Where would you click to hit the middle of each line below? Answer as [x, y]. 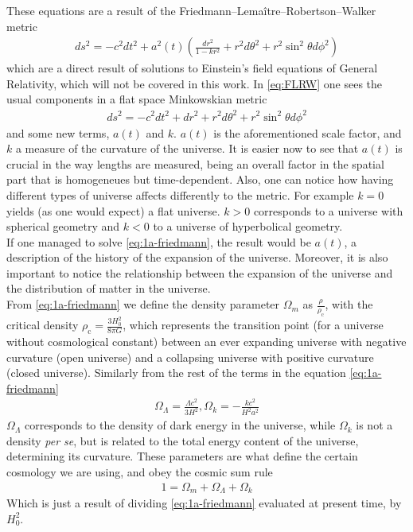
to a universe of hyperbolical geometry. [248, 226]
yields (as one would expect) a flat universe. [113, 210]
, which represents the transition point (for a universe [253, 325]
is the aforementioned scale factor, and [308, 132]
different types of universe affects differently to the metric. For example [180, 194]
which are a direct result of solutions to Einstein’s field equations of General [192, 68]
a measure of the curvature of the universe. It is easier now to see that [187, 148]
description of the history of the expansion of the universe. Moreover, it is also [197, 257]
